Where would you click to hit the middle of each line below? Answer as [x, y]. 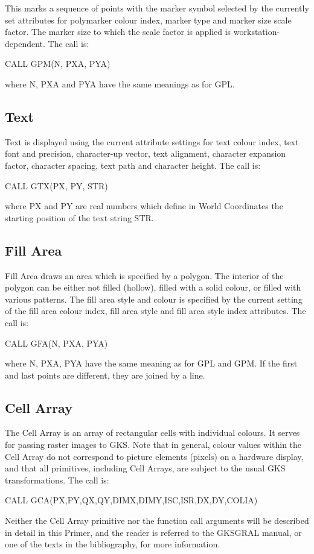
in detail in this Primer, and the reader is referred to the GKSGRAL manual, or [153, 532]
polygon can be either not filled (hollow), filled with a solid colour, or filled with [153, 287]
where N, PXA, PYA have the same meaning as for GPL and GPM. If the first [151, 363]
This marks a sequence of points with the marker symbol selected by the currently [157, 8]
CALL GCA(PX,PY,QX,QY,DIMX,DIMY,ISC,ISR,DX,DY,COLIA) [131, 500]
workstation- [257, 32]
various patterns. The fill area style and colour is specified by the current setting [154, 299]
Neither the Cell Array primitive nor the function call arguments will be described [157, 521]
